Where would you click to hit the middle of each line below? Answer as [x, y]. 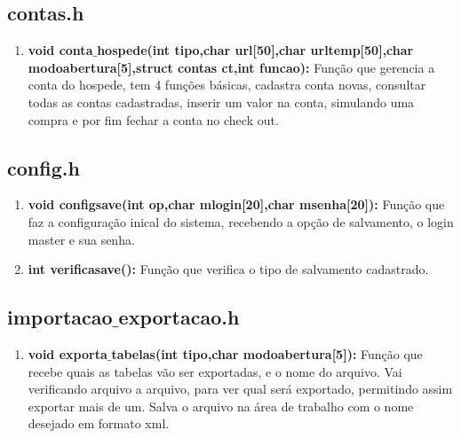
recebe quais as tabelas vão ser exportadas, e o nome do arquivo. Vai [215, 371]
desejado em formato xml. [99, 423]
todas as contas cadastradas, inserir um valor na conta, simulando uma [221, 102]
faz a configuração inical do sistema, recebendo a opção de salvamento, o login [241, 221]
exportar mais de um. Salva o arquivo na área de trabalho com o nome [221, 406]
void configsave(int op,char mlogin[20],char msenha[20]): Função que [236, 204]
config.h [44, 167]
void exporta [68, 353]
